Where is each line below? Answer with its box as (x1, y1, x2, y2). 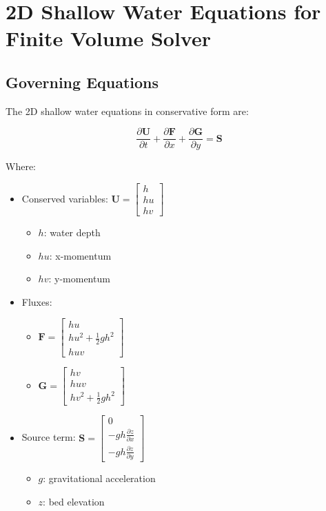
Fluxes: (21, 294, 52, 309)
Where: (6, 159, 36, 174)
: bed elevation (43, 494, 105, 508)
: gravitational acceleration (43, 471, 156, 486)
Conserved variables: (21, 191, 108, 205)
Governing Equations (6, 71, 159, 92)
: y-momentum (48, 271, 110, 286)
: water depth (43, 225, 101, 240)
